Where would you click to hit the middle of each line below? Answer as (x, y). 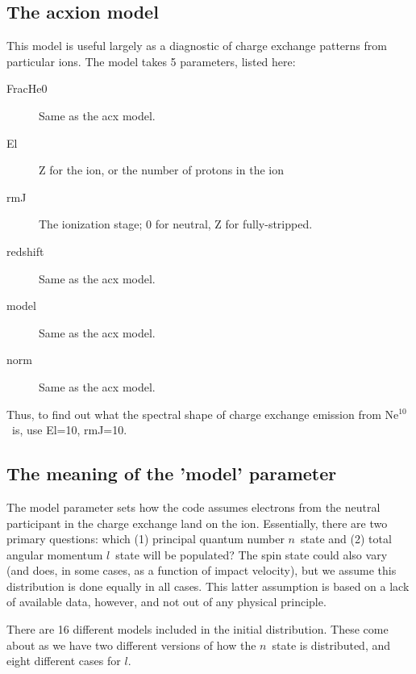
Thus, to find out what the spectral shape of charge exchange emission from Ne (203, 414)
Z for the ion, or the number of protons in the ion (161, 170)
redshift (25, 251)
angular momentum (55, 554)
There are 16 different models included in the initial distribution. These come (198, 629)
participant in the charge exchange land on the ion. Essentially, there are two (197, 523)
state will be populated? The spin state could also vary (252, 554)
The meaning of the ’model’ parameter (172, 473)
